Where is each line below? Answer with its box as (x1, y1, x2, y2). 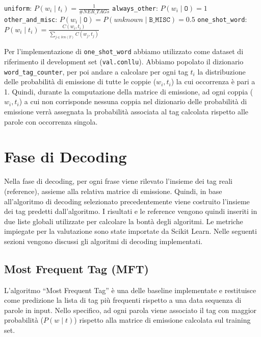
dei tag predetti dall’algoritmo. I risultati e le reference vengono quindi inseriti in (4, 206, 257, 216)
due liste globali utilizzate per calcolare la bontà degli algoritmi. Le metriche (4, 215, 243, 226)
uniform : (4, 3, 32, 13)
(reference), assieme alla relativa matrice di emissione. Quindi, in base (4, 185, 222, 196)
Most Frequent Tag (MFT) (4, 260, 149, 276)
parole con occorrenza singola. (4, 116, 98, 127)
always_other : (112, 3, 158, 13)
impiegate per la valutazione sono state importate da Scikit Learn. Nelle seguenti (4, 226, 257, 236)
